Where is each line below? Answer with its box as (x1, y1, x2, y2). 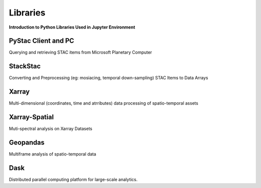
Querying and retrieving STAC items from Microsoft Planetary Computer (9, 49, 152, 55)
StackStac (9, 62, 41, 70)
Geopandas (9, 138, 45, 146)
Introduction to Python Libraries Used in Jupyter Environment (9, 24, 135, 30)
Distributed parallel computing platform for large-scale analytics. (9, 176, 138, 182)
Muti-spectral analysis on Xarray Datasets (9, 126, 93, 132)
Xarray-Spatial (9, 113, 54, 121)
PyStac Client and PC (9, 37, 74, 45)
